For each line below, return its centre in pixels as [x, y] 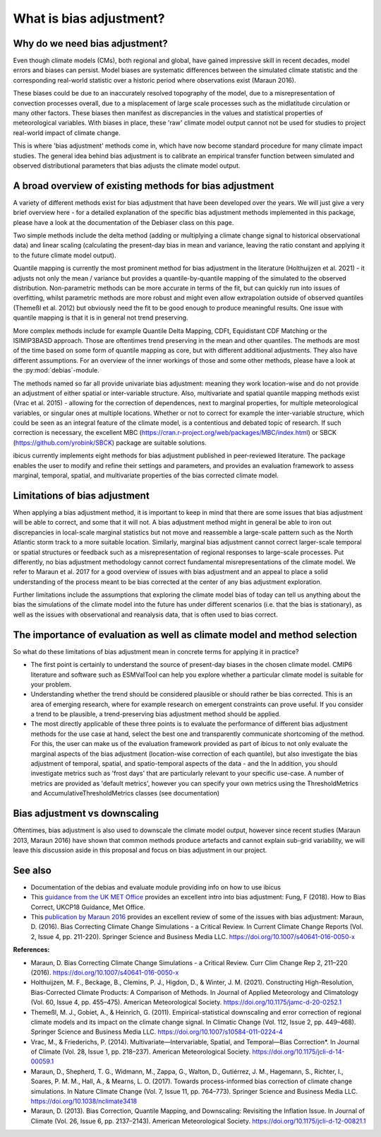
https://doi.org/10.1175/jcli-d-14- [298, 1052]
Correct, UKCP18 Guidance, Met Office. [88, 907]
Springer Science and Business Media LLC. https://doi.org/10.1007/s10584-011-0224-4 [157, 1032]
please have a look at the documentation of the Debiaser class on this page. [123, 222]
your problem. [51, 684]
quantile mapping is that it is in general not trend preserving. [101, 317]
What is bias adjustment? [89, 18]
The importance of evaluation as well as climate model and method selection [185, 635]
